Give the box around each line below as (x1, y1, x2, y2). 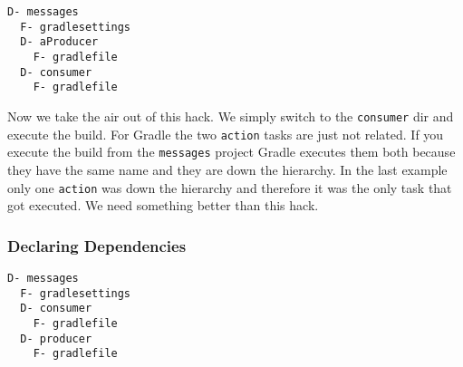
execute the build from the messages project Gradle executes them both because (7, 142, 456, 161)
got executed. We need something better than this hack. (7, 196, 319, 215)
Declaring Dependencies (7, 234, 187, 256)
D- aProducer (20, 35, 99, 49)
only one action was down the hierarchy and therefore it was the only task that (7, 178, 452, 197)
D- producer (20, 332, 92, 345)
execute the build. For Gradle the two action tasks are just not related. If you (7, 124, 444, 143)
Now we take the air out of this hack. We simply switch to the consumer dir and (7, 106, 454, 125)
